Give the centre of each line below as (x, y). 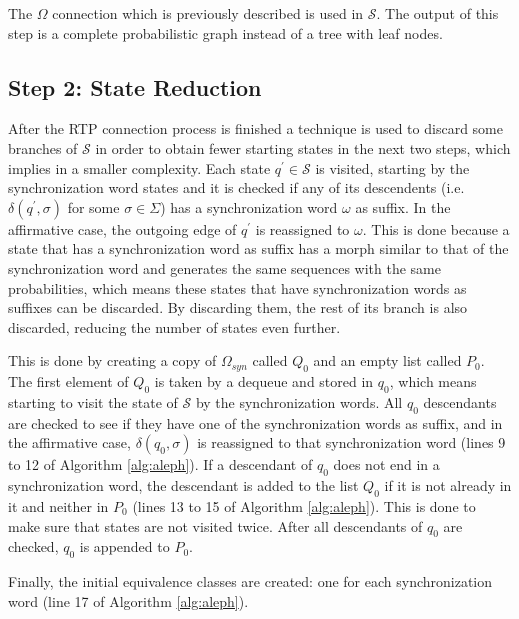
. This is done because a (436, 228)
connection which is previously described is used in (208, 13)
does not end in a (386, 464)
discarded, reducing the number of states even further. (174, 326)
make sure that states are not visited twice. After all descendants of (215, 525)
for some (93, 206)
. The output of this (437, 13)
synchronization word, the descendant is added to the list (183, 485)
